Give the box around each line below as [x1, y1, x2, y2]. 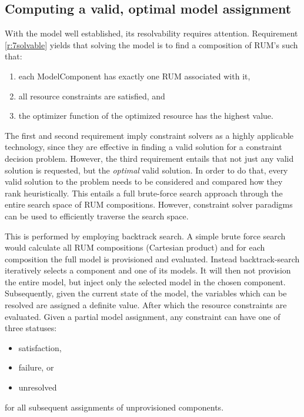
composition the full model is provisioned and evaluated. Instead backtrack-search [5, 252, 300, 265]
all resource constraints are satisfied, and [18, 89, 165, 102]
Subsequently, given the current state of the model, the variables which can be [5, 287, 287, 299]
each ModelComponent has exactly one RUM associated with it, [18, 69, 250, 82]
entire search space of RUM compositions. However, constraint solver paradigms [5, 198, 293, 211]
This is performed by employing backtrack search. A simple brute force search [5, 229, 286, 242]
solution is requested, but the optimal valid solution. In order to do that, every [5, 164, 288, 176]
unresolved [18, 381, 57, 393]
